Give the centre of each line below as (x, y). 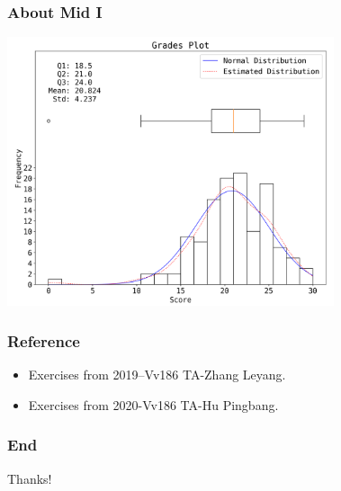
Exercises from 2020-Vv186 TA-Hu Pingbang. (153, 404)
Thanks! (30, 478)
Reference (44, 340)
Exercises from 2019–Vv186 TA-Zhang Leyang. (157, 375)
